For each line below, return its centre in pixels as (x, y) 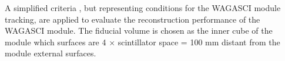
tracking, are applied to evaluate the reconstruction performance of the (133, 19)
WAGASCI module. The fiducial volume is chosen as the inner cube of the (139, 31)
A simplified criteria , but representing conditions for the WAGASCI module (143, 8)
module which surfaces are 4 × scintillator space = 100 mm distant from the (142, 42)
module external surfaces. (51, 53)
